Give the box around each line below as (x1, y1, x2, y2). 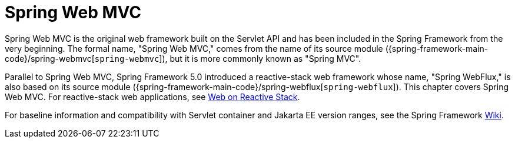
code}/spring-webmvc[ (5, 53, 95, 64)
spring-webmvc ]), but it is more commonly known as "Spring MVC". (94, 53, 361, 64)
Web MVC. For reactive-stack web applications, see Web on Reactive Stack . (5, 91, 300, 102)
